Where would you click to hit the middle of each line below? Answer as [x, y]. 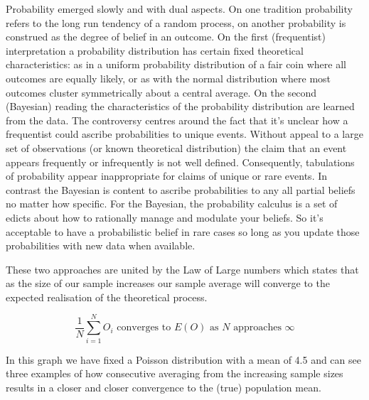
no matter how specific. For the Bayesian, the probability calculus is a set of [172, 204]
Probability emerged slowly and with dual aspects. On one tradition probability [179, 9]
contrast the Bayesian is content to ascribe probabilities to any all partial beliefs [181, 189]
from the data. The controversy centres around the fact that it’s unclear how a [177, 120]
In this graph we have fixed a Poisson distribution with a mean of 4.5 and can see [183, 359]
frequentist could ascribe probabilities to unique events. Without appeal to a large [184, 134]
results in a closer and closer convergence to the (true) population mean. [164, 387]
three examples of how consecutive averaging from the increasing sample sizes [175, 373]
